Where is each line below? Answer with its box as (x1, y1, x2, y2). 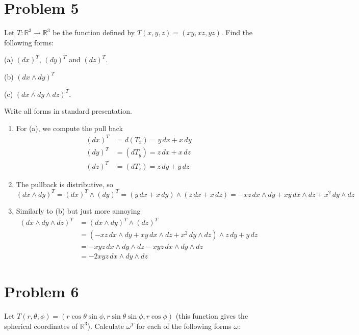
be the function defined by (53, 27, 135, 38)
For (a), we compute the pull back (16, 122, 123, 133)
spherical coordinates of (4, 320, 78, 331)
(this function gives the (175, 311, 248, 321)
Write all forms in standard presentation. (4, 106, 132, 116)
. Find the (221, 27, 253, 38)
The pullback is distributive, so (16, 178, 113, 189)
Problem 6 (4, 281, 79, 302)
